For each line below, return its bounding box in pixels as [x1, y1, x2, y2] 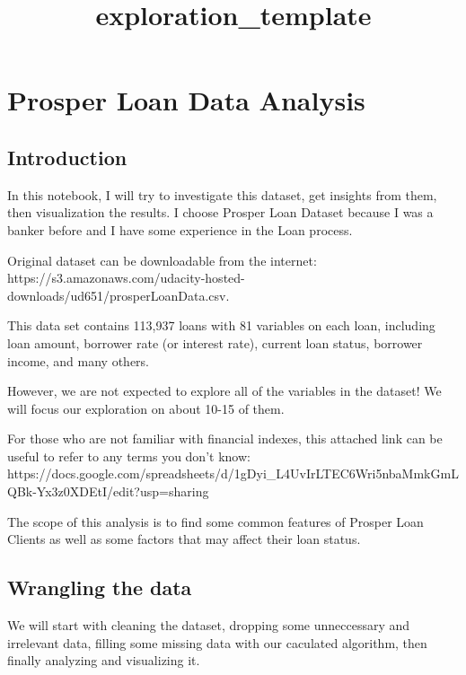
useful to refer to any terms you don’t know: [7, 446, 251, 465]
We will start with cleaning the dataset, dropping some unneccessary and [7, 616, 410, 635]
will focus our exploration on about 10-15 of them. [7, 399, 285, 417]
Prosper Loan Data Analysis [7, 82, 365, 118]
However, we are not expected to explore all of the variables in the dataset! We [7, 381, 442, 400]
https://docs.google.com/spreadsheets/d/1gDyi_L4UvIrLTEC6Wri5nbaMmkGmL [7, 464, 459, 483]
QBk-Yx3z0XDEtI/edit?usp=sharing [7, 482, 209, 501]
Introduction [7, 143, 127, 171]
